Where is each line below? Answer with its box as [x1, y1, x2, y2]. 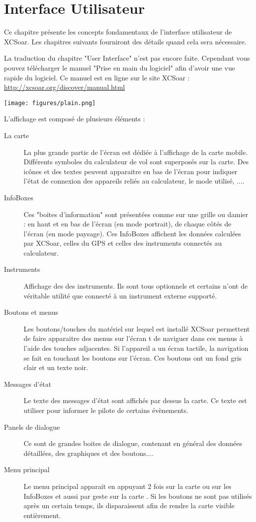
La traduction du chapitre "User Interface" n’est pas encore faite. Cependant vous [4, 53, 250, 63]
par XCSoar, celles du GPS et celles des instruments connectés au [24, 238, 222, 248]
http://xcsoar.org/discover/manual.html [4, 82, 125, 92]
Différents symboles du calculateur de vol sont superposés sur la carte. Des [24, 156, 249, 167]
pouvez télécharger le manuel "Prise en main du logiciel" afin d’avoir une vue [4, 62, 235, 73]
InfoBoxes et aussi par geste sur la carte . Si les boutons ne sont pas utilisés [24, 490, 252, 501]
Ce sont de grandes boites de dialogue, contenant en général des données [24, 438, 242, 448]
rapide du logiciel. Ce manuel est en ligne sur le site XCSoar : [4, 72, 190, 82]
